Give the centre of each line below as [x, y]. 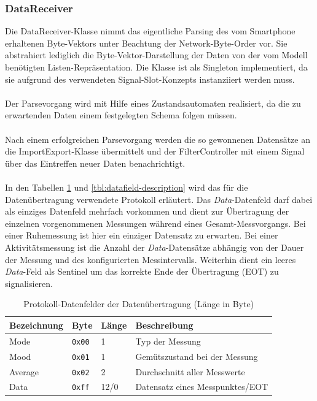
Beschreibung [164, 325]
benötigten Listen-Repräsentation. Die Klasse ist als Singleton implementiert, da [156, 67]
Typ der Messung [168, 341]
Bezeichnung [36, 325]
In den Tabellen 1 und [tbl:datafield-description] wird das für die [127, 187]
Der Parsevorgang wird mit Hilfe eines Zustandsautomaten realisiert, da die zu [153, 103]
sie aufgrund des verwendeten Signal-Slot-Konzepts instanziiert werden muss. [150, 79]
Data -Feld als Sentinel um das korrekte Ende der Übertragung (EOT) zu [142, 271]
